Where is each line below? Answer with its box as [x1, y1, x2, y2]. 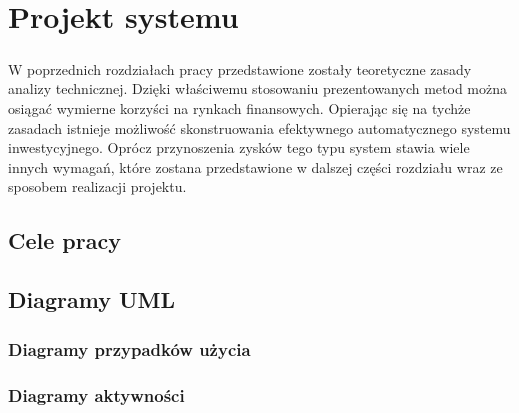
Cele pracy [8, 225, 121, 256]
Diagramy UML [8, 284, 176, 315]
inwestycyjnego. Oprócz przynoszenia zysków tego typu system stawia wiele [8, 137, 470, 158]
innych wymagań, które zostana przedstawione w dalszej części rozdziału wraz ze [8, 156, 503, 177]
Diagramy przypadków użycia [8, 336, 251, 361]
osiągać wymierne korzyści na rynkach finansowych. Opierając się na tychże [8, 97, 471, 118]
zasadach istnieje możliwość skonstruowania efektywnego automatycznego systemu [8, 117, 511, 138]
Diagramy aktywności [8, 383, 185, 408]
